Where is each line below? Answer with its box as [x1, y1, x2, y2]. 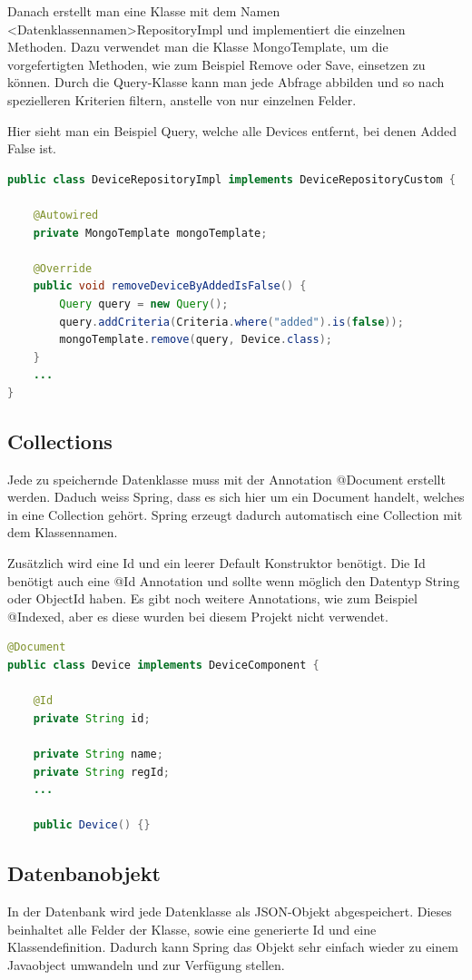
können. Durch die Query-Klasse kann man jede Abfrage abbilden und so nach [7, 73, 445, 92]
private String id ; [33, 711, 151, 725]
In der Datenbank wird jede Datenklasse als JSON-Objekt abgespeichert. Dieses [7, 902, 452, 921]
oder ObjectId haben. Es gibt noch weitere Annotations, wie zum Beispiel [7, 589, 418, 608]
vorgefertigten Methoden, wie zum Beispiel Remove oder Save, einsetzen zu [7, 54, 426, 73]
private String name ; [33, 747, 163, 760]
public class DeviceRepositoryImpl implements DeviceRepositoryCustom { [7, 172, 456, 186]
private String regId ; [33, 765, 171, 779]
